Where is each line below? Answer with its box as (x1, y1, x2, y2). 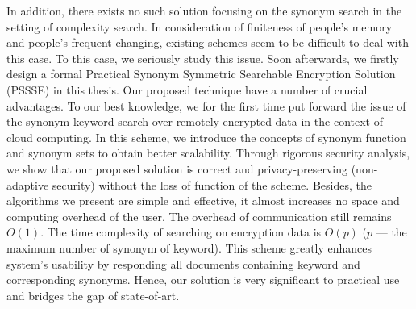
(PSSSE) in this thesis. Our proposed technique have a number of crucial (6, 81, 368, 98)
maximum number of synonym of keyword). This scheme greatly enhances (6, 239, 372, 256)
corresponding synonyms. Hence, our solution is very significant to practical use (6, 271, 400, 288)
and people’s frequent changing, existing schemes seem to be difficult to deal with (6, 34, 409, 51)
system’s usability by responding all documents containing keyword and (6, 255, 360, 272)
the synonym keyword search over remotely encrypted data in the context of (6, 113, 383, 130)
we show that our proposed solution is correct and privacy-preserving (6, 160, 347, 177)
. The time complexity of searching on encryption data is (40, 223, 322, 240)
